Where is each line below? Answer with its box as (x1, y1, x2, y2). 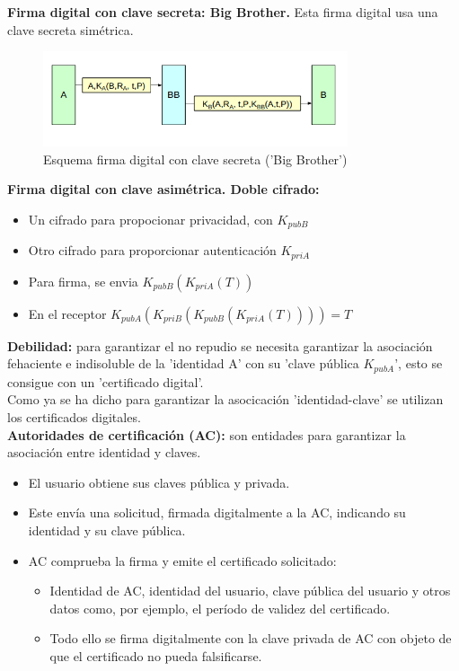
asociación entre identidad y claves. (7, 443, 201, 462)
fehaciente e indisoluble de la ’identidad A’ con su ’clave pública (7, 354, 359, 373)
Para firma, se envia (28, 271, 138, 290)
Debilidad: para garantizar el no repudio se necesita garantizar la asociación (7, 336, 433, 355)
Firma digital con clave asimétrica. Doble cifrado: (7, 180, 320, 199)
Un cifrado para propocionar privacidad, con (28, 209, 273, 228)
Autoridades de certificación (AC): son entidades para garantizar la (7, 425, 406, 444)
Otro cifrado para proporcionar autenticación (28, 241, 277, 260)
